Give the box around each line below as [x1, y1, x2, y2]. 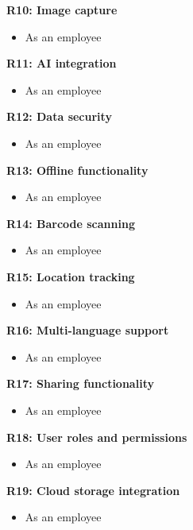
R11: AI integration [6, 55, 117, 72]
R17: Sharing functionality [6, 375, 154, 392]
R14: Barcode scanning [6, 215, 135, 231]
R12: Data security [6, 108, 112, 125]
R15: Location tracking [6, 268, 135, 284]
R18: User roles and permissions [6, 428, 187, 445]
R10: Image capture [6, 2, 118, 17]
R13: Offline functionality [6, 161, 149, 178]
